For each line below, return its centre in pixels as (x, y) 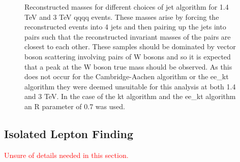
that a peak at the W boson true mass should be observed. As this (128, 66)
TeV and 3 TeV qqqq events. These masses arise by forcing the (122, 17)
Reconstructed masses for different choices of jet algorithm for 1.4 (127, 7)
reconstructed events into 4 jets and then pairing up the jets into (125, 27)
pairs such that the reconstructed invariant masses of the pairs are (128, 36)
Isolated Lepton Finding (69, 133)
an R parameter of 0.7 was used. (75, 106)
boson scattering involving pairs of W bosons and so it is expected (128, 56)
